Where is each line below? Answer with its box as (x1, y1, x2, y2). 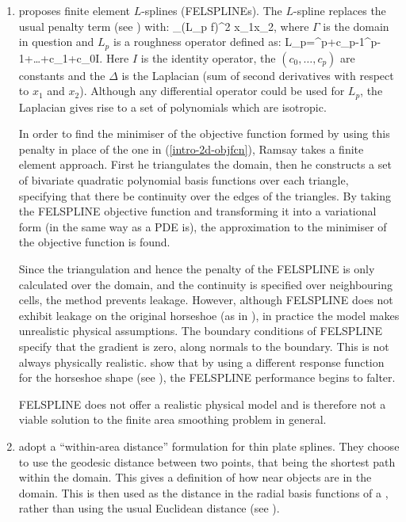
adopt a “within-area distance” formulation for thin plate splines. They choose (18, 437, 400, 454)
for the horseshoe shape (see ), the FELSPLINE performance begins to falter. (18, 369, 396, 386)
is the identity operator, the (140, 49, 276, 66)
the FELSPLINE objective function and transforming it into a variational (18, 203, 377, 219)
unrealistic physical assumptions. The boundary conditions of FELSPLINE (18, 322, 383, 339)
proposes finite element (18, 2, 130, 18)
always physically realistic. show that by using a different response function (18, 353, 385, 370)
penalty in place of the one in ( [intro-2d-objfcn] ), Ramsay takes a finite (18, 140, 364, 157)
